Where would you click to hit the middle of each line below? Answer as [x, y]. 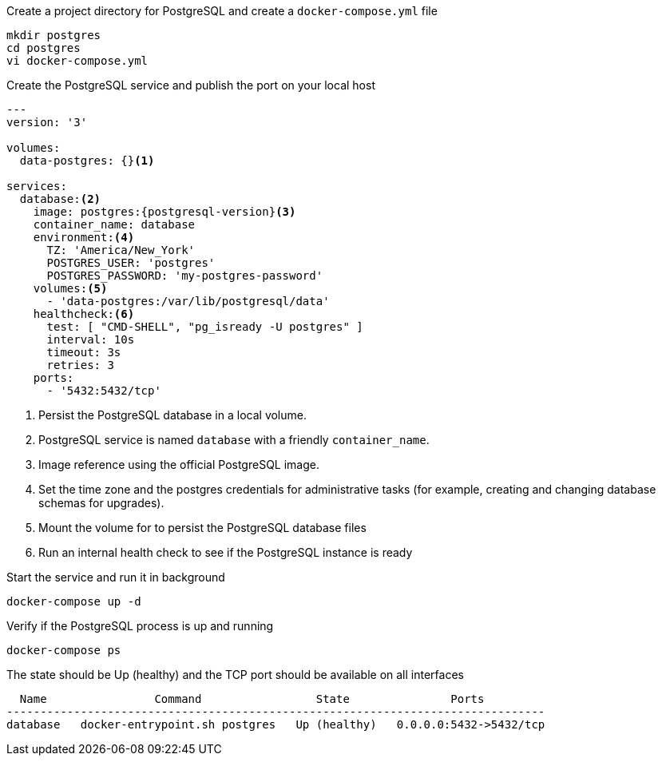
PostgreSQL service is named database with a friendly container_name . [234, 440]
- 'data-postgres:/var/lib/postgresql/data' [188, 301]
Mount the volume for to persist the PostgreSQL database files [202, 528]
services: [37, 186]
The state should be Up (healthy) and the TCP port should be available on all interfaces [235, 675]
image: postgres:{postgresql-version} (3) [165, 212]
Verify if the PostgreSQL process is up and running [140, 626]
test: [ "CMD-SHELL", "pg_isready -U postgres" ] [205, 327]
